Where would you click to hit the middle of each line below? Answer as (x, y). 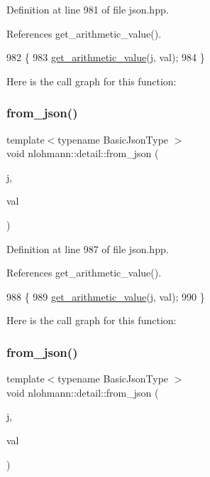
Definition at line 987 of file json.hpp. (88, 248)
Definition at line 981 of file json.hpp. (88, 9)
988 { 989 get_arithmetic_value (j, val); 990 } (106, 296)
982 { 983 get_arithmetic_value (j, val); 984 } (106, 57)
